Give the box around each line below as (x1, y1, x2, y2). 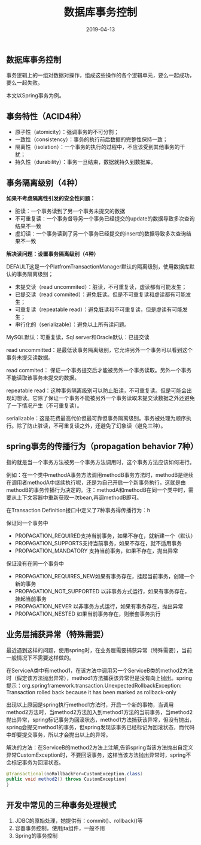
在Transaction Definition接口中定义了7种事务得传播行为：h (6, 506, 151, 513)
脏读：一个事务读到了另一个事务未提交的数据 (14, 207, 126, 214)
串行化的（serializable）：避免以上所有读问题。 (14, 321, 130, 328)
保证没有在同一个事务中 (6, 560, 64, 567)
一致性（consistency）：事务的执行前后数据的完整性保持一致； (14, 136, 169, 143)
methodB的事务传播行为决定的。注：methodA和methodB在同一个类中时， (6, 486, 188, 493)
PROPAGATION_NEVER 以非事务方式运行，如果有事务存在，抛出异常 (14, 602, 184, 610)
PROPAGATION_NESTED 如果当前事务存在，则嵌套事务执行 (14, 610, 161, 617)
